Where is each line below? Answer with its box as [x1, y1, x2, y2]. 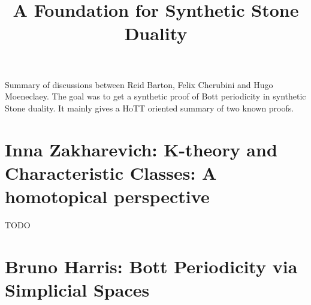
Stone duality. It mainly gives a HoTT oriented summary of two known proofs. [5, 101, 294, 114]
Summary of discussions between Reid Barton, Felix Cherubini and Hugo [5, 78, 273, 90]
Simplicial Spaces [5, 277, 150, 301]
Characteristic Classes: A [5, 160, 217, 185]
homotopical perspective [5, 183, 210, 208]
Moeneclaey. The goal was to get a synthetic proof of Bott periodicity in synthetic [5, 90, 306, 102]
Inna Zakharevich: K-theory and [5, 137, 277, 161]
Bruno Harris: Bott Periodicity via [5, 253, 298, 278]
